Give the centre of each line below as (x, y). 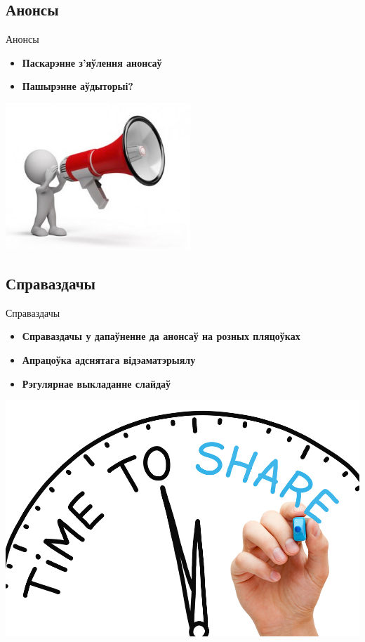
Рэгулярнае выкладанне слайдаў (97, 383)
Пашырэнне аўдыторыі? (78, 86)
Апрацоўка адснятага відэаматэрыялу (109, 359)
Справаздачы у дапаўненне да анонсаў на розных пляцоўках (161, 336)
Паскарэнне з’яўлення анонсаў (92, 62)
